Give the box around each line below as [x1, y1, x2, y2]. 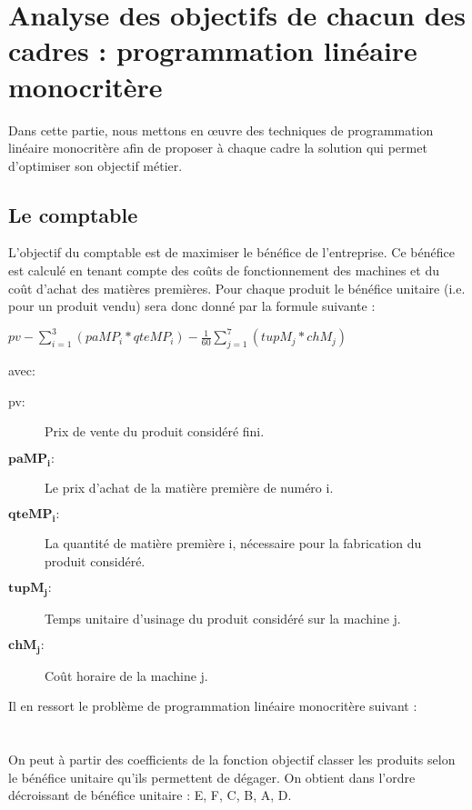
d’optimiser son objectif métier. [8, 155, 183, 175]
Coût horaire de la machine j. [45, 665, 208, 685]
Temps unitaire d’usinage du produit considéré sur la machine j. [45, 608, 401, 627]
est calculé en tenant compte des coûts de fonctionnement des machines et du [8, 261, 439, 280]
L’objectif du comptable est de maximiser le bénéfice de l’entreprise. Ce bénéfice [8, 243, 455, 262]
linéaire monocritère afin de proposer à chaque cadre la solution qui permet [8, 138, 427, 157]
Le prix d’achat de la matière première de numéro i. [45, 477, 334, 496]
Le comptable [8, 200, 138, 228]
